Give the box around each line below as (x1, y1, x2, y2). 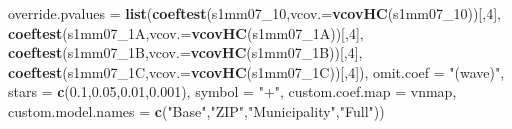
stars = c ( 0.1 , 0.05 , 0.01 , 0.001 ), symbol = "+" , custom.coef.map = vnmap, (8, 81, 457, 102)
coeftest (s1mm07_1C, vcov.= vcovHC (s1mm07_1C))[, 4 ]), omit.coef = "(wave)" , (8, 61, 505, 82)
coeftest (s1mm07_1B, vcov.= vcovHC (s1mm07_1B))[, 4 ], (8, 42, 363, 63)
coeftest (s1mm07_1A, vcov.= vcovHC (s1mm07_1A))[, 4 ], (8, 22, 364, 43)
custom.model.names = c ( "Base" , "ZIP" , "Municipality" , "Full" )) (8, 100, 385, 121)
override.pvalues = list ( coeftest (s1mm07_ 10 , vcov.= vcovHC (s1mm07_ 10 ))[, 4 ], (8, 3, 501, 23)
